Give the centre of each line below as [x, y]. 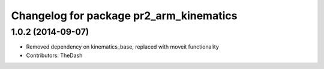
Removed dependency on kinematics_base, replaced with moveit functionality [122, 47]
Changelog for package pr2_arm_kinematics [124, 16]
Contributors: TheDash [54, 55]
